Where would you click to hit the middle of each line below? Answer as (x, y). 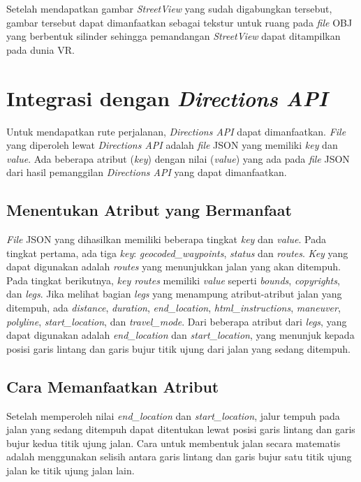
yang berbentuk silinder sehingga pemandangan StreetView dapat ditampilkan (174, 36)
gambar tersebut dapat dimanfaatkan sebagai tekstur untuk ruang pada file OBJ (179, 22)
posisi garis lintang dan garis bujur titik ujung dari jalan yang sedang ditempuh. (178, 348)
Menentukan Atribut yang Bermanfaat (149, 210)
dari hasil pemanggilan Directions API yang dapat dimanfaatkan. (147, 172)
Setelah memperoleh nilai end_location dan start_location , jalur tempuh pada (173, 415)
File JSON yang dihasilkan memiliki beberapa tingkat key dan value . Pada (166, 239)
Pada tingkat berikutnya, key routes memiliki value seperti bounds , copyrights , (173, 280)
